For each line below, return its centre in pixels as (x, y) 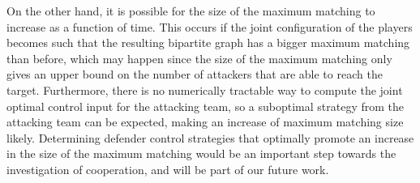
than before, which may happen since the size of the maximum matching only (199, 58)
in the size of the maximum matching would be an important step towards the (201, 153)
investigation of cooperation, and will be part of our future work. (168, 169)
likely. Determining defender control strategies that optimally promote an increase (210, 137)
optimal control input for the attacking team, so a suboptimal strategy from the (206, 106)
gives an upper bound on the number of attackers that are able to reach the (195, 74)
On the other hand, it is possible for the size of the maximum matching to (191, 11)
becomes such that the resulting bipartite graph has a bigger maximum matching (208, 43)
